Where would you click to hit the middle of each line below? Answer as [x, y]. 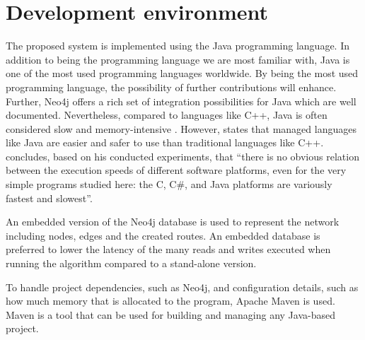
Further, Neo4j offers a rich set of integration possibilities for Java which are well [181, 101]
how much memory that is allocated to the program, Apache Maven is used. [170, 301]
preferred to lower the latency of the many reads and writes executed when [168, 249]
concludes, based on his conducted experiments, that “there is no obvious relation [182, 156]
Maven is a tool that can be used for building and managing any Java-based [170, 314]
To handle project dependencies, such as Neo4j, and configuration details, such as [182, 287]
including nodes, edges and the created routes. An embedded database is [163, 235]
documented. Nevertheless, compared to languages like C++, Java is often [167, 115]
